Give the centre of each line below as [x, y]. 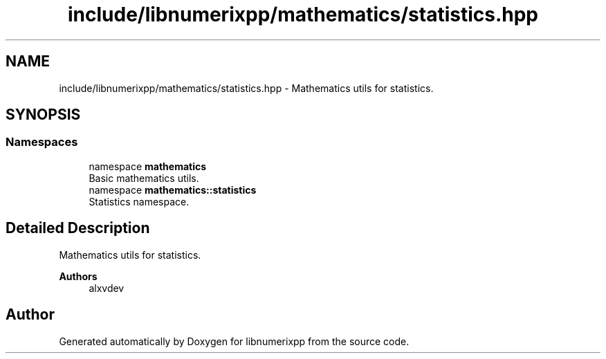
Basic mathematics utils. [144, 178]
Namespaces [42, 142]
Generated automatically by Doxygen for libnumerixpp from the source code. [234, 341]
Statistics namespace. [139, 201]
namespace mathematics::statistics [173, 190]
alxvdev [107, 288]
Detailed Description [78, 228]
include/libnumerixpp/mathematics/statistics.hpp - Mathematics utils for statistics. [246, 88]
